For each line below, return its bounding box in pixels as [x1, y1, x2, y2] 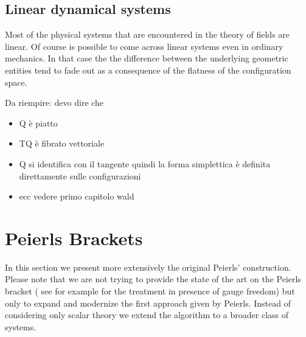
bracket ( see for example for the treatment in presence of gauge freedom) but [5, 285, 295, 297]
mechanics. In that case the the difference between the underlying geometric [5, 52, 288, 64]
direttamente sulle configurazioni [19, 169, 141, 182]
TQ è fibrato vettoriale [19, 137, 105, 150]
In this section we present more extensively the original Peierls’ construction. [5, 260, 291, 273]
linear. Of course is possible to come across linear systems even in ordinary [5, 40, 283, 52]
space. [5, 75, 27, 88]
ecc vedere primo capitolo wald [19, 190, 134, 203]
